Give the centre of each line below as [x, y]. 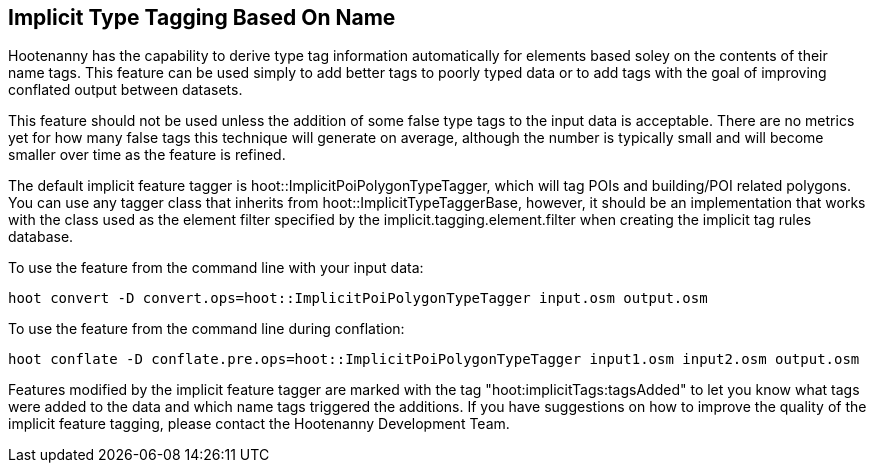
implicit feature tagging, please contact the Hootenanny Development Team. [259, 424]
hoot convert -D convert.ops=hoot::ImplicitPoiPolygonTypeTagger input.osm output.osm [358, 298]
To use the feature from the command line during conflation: [206, 329]
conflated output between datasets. [125, 90]
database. [41, 237]
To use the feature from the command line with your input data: [216, 268]
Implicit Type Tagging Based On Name [202, 17]
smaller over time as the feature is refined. [147, 155]
